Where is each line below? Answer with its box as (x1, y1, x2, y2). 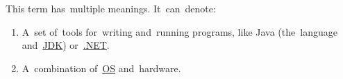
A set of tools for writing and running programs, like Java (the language (22, 24, 337, 38)
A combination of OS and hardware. (22, 60, 181, 75)
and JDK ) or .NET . (22, 38, 110, 52)
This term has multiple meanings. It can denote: (6, 1, 216, 15)
